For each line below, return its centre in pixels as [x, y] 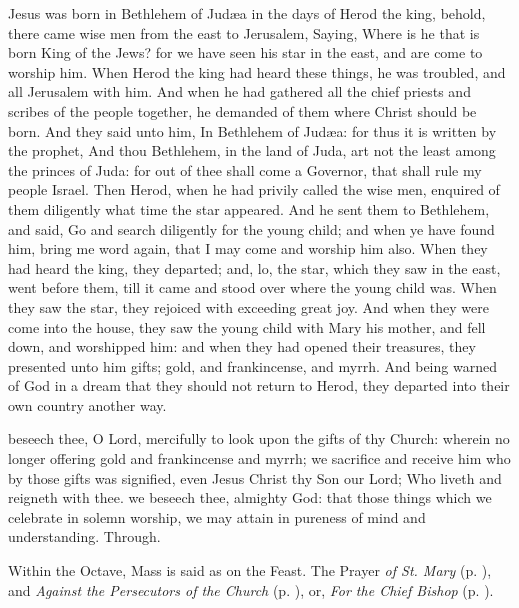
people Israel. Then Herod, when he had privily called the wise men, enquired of [254, 189]
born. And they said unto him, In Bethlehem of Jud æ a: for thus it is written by [252, 130]
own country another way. [87, 404]
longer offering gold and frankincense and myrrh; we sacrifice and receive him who [259, 458]
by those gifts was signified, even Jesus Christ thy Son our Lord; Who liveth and [255, 477]
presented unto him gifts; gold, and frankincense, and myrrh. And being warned [252, 365]
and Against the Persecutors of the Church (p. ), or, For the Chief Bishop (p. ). [251, 589]
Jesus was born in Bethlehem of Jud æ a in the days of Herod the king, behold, [247, 13]
